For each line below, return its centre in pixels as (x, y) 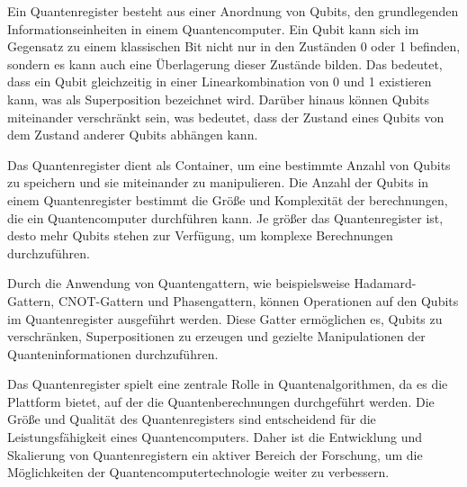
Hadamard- (385, 283)
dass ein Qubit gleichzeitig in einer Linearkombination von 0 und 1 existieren (220, 81)
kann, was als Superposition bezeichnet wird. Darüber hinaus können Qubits (219, 99)
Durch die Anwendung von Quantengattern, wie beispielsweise (179, 283)
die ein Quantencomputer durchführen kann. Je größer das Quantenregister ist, (225, 217)
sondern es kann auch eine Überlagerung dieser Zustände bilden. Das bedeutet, (225, 63)
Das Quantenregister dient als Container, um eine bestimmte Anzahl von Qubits (229, 164)
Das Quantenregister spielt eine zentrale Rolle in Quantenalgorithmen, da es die (228, 384)
